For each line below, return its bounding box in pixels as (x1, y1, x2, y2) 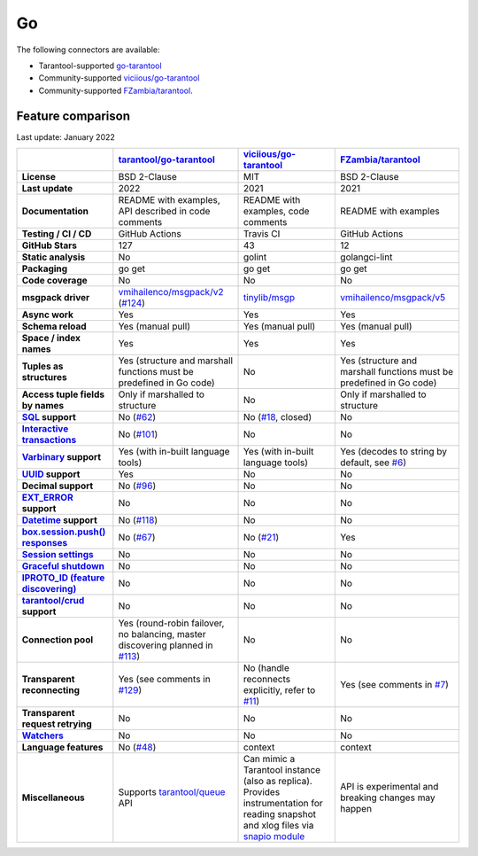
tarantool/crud (21, 595, 85, 607)
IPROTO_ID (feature (21, 572, 105, 584)
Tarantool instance (243, 764, 321, 776)
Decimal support (21, 479, 94, 492)
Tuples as (21, 360, 64, 372)
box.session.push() (21, 525, 106, 538)
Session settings (21, 549, 94, 561)
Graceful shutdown (21, 560, 105, 572)
